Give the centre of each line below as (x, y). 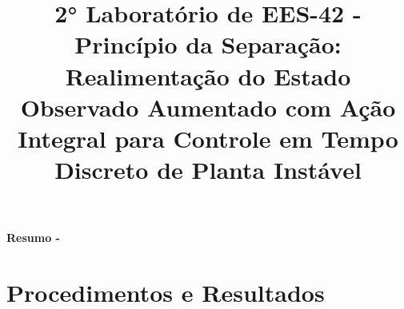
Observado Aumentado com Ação (208, 107)
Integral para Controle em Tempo (208, 138)
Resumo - (33, 238)
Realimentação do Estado (208, 75)
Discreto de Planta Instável (208, 170)
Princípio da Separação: (208, 44)
